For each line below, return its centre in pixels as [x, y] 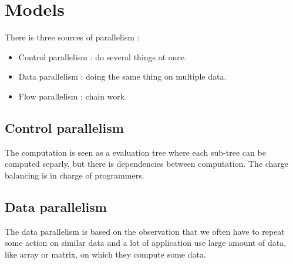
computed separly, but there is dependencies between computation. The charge [146, 164]
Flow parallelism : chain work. [73, 96]
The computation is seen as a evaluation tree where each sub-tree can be [135, 152]
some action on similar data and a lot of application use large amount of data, [146, 243]
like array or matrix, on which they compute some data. [105, 254]
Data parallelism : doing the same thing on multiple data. [122, 76]
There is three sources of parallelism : [72, 37]
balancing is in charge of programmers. [75, 175]
